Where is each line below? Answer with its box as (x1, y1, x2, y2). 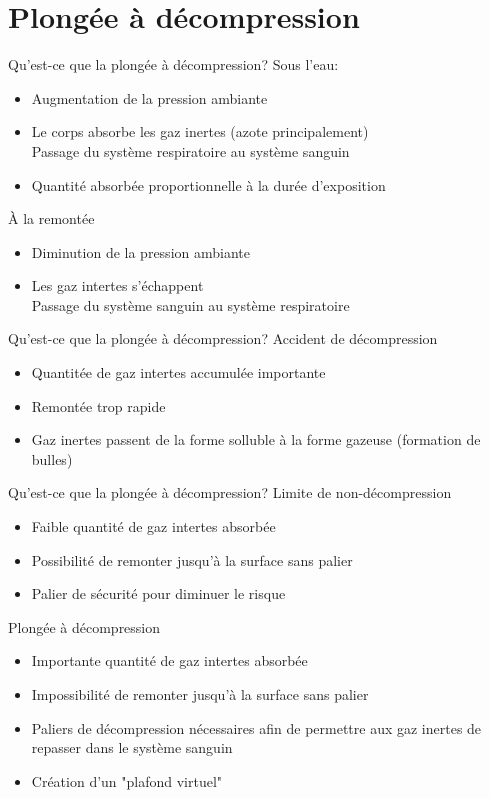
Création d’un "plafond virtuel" (31, 770, 223, 791)
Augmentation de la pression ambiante (31, 87, 268, 108)
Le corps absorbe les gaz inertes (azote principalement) (31, 121, 369, 142)
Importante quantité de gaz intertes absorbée (31, 650, 308, 671)
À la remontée (8, 208, 95, 229)
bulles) (31, 448, 73, 469)
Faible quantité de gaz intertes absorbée (31, 516, 276, 537)
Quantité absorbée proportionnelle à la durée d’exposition (31, 174, 386, 195)
